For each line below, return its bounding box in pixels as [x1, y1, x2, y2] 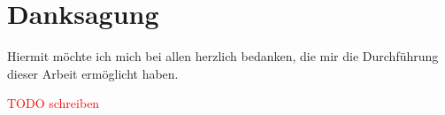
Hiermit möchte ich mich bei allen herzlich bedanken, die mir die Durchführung [7, 47, 439, 65]
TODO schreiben [7, 94, 100, 112]
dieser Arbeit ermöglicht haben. [7, 64, 179, 82]
